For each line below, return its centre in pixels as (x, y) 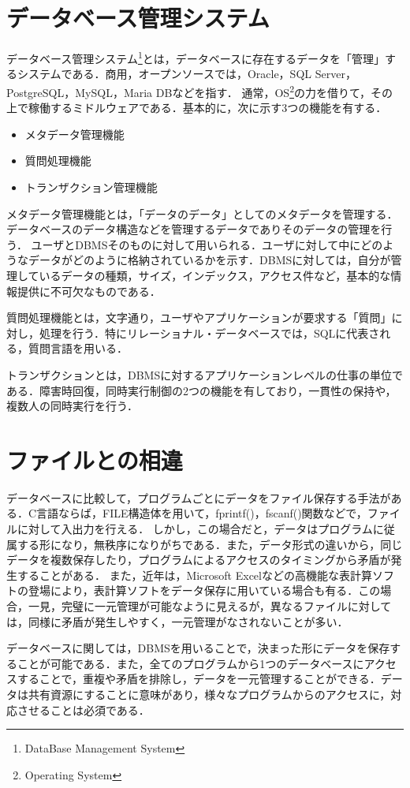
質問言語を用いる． (78, 348)
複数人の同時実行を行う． (72, 406)
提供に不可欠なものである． (89, 291)
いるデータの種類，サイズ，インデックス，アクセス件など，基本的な (215, 275)
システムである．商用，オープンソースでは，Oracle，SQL (164, 74)
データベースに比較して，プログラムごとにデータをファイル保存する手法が (199, 497)
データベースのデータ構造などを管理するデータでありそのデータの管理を (194, 229)
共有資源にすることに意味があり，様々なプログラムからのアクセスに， (209, 694)
